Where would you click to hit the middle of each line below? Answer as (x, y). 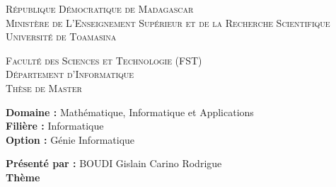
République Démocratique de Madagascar (100, 8)
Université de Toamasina (61, 36)
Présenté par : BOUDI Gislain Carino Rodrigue (114, 163)
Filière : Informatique (55, 126)
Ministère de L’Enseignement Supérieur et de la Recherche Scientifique (168, 22)
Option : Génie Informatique (70, 139)
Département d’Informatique (70, 74)
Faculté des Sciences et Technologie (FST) (104, 60)
